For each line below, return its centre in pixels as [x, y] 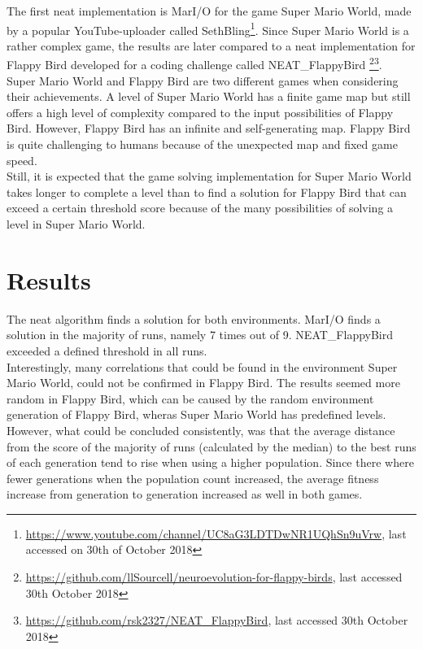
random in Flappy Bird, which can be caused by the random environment [190, 398]
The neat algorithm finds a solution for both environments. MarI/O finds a [194, 318]
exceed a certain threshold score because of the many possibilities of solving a [200, 208]
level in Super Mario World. [76, 224]
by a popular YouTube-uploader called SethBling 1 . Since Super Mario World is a [208, 28]
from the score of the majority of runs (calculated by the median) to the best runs [211, 446]
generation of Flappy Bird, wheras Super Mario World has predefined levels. [196, 414]
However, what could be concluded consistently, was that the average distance [201, 430]
